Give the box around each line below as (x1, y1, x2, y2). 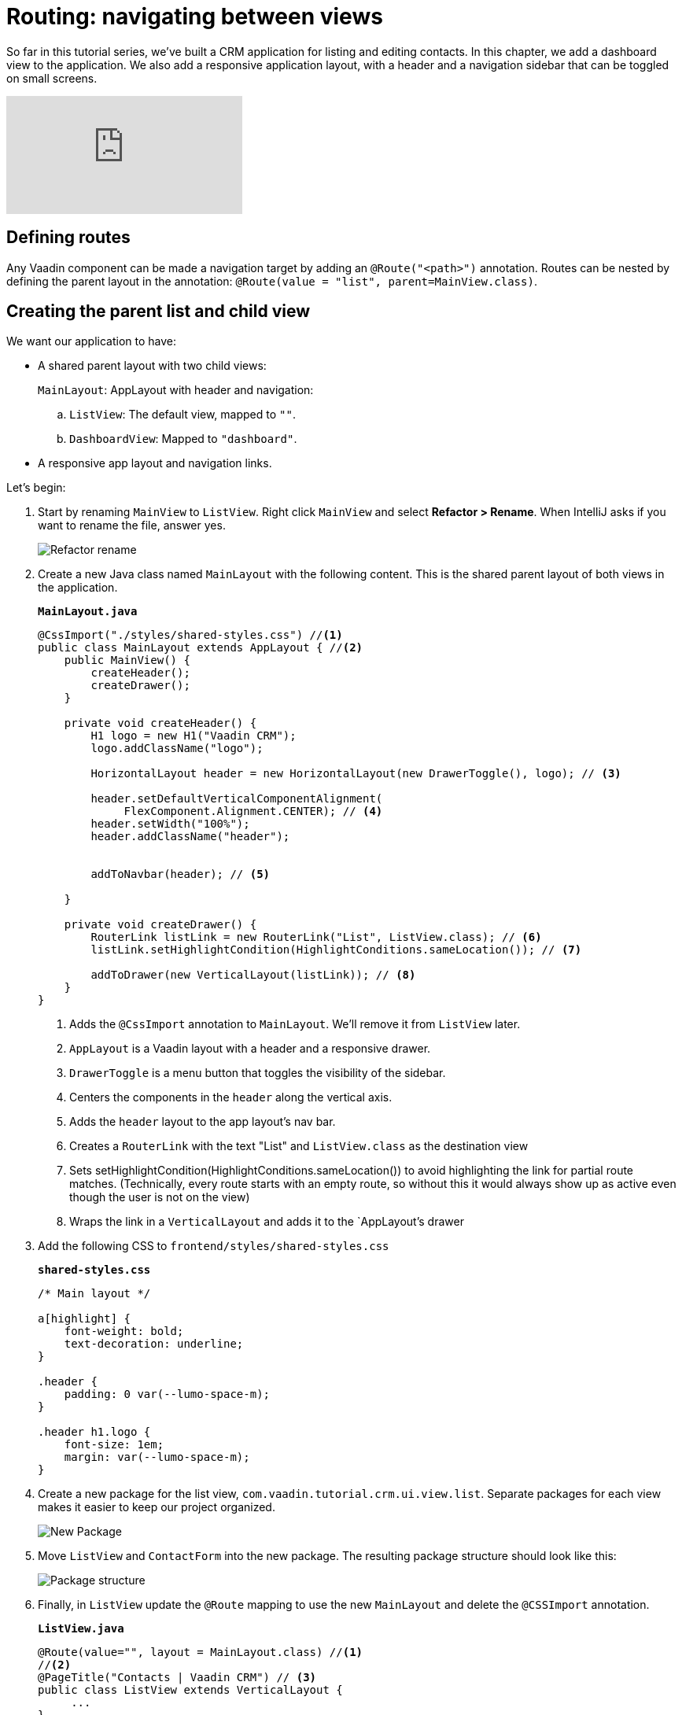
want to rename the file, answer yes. (38, 518, 226, 533)
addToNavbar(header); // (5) (90, 868, 271, 881)
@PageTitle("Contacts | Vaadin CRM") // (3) (38, 1671, 317, 1684)
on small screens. (6, 71, 98, 85)
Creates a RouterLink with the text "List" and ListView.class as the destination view (69, 1139, 529, 1153)
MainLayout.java (38, 605, 138, 618)
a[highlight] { (38, 1312, 131, 1326)
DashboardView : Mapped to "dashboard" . (69, 432, 297, 446)
